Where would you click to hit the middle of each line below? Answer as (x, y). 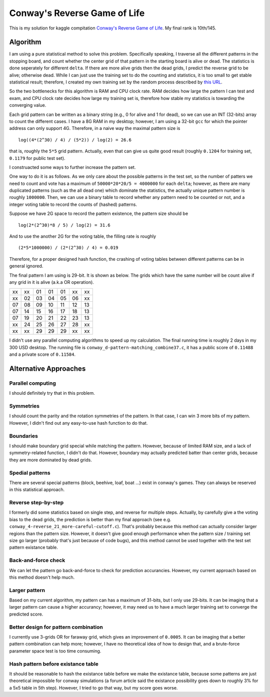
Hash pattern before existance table (54, 664)
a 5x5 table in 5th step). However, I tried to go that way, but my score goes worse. (93, 688)
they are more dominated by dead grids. (50, 460)
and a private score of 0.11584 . (42, 354)
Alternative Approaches (47, 368)
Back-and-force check (37, 561)
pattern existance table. (34, 548)
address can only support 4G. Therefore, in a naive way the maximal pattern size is (95, 128)
